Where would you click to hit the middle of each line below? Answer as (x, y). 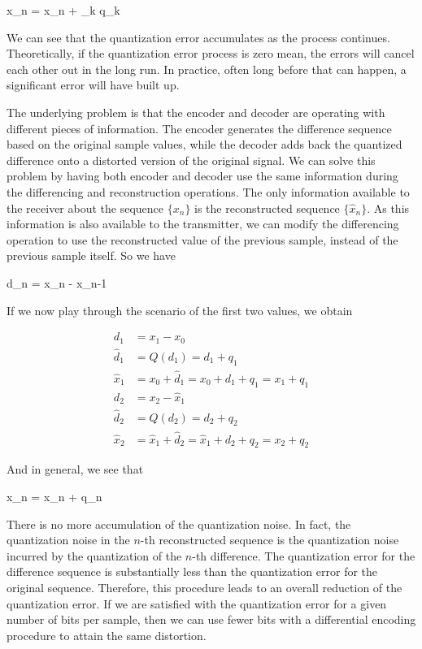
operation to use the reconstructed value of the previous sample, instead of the (202, 239)
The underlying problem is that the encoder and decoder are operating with (196, 112)
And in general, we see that (75, 469)
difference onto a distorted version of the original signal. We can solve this (191, 160)
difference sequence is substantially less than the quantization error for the (192, 571)
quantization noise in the (68, 540)
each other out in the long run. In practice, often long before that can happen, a (207, 69)
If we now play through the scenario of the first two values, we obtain (180, 310)
